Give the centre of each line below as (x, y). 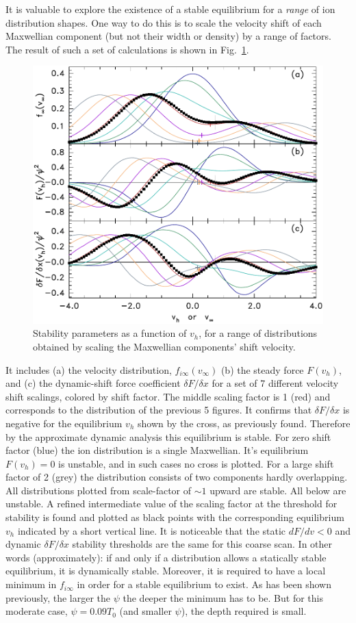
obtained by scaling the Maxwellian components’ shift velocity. (164, 346)
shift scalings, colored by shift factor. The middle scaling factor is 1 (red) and (168, 396)
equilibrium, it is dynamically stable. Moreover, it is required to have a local (166, 571)
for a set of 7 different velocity (275, 383)
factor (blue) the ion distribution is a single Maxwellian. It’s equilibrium (157, 450)
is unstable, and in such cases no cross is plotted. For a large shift (196, 463)
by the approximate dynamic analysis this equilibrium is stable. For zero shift (168, 436)
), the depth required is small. (244, 611)
